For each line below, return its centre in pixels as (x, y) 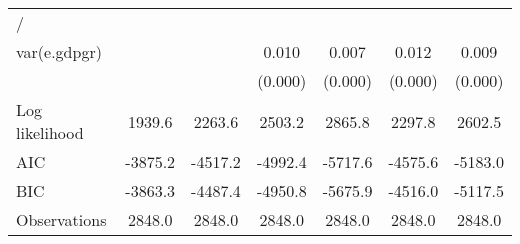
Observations (61, 219)
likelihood (50, 132)
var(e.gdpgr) (59, 51)
